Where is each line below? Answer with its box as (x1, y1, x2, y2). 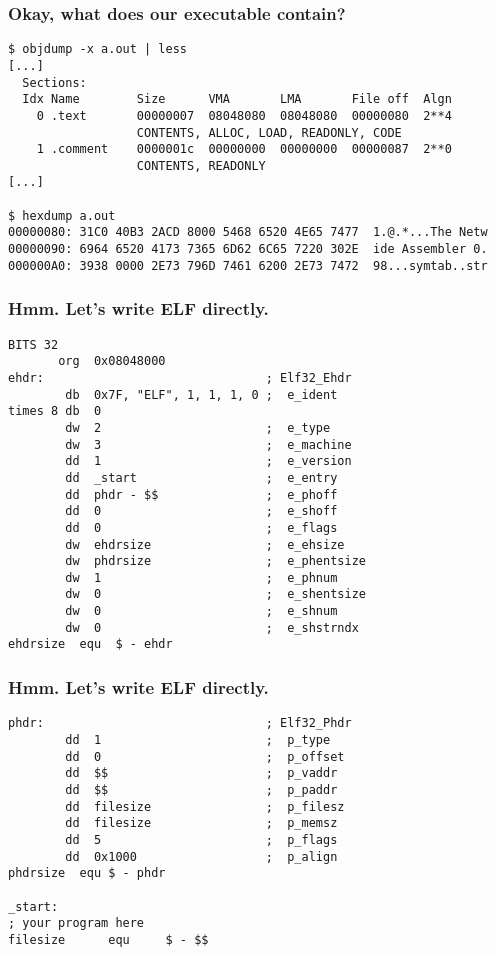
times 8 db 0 (8, 404, 102, 419)
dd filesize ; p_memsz (65, 816, 338, 831)
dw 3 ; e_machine (65, 437, 352, 452)
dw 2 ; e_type (65, 420, 331, 435)
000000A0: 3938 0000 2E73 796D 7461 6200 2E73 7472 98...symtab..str (8, 258, 488, 273)
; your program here (8, 916, 145, 931)
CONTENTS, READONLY (136, 158, 266, 173)
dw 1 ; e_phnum (65, 570, 338, 585)
